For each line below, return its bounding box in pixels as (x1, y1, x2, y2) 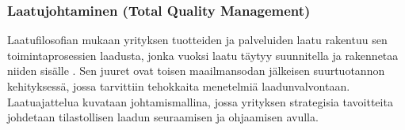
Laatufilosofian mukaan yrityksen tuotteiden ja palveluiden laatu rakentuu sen (7, 32, 388, 48)
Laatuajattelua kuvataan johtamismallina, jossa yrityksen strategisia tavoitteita (7, 93, 393, 110)
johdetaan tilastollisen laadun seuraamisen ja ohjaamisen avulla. (7, 109, 319, 125)
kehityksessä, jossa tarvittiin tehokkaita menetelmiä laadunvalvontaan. (7, 78, 350, 94)
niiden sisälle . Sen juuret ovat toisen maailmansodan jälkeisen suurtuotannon (7, 62, 385, 79)
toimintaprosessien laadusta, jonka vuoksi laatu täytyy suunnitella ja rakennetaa (7, 46, 399, 63)
